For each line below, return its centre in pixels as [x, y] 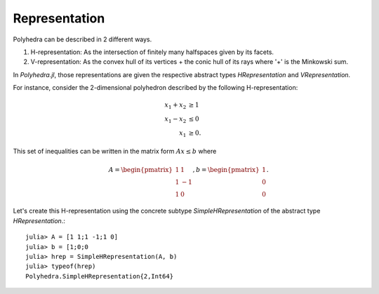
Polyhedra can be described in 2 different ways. [82, 39]
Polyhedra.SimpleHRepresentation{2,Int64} [100, 276]
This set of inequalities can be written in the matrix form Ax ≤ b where [115, 152]
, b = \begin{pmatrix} [226, 169]
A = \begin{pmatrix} [141, 169]
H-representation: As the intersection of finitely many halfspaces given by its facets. [152, 52]
